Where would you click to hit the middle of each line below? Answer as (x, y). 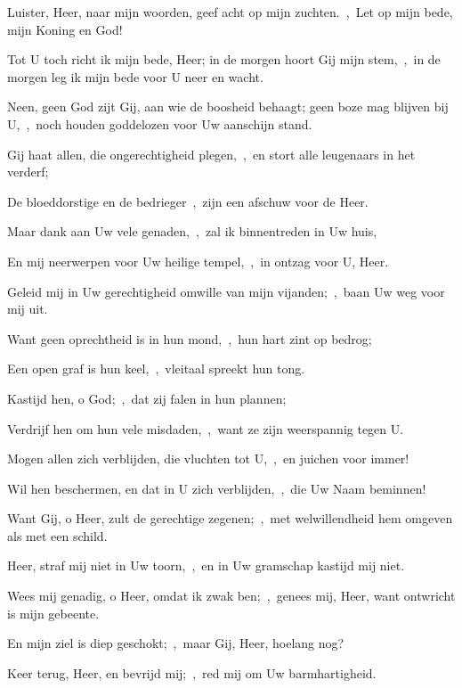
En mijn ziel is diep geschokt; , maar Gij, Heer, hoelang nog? (176, 643)
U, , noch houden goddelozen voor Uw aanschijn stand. (160, 123)
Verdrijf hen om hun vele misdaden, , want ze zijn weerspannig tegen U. (206, 428)
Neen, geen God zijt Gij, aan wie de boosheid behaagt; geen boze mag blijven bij (228, 106)
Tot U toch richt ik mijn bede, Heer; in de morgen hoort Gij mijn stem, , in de (224, 59)
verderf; (28, 172)
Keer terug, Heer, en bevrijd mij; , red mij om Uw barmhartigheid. (192, 672)
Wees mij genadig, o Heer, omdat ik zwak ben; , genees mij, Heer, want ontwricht (231, 596)
